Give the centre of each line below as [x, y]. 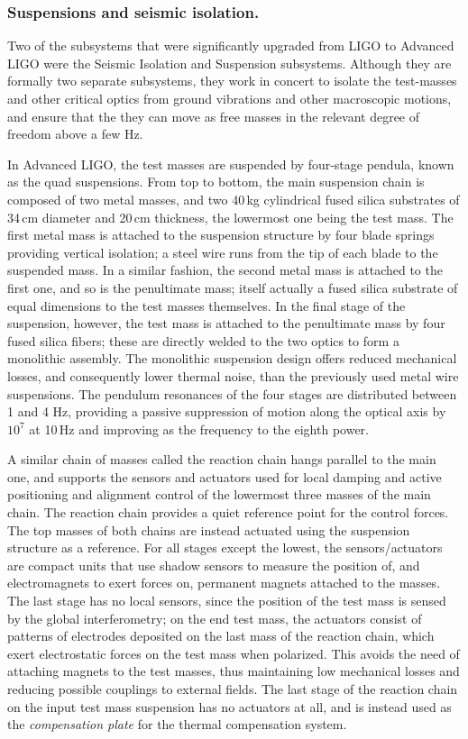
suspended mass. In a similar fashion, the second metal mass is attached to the [225, 270]
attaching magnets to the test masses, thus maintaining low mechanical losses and [234, 671]
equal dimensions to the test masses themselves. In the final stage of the [206, 305]
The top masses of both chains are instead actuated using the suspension [209, 529]
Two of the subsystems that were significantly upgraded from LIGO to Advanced [231, 46]
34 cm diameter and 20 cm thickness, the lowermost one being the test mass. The [230, 217]
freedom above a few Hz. [75, 134]
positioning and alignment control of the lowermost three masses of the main [219, 494]
